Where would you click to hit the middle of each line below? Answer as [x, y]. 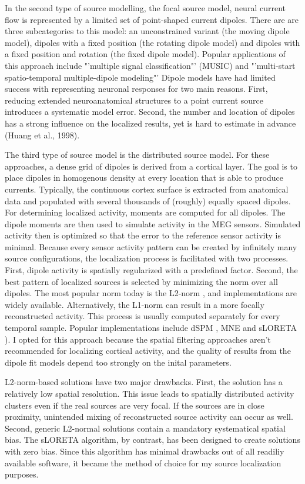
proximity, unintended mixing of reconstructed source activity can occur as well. [149, 417]
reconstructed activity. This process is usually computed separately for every [143, 316]
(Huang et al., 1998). [42, 135]
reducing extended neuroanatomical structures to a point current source [134, 100]
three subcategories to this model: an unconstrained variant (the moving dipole [147, 31]
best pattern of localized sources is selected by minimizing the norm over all [141, 281]
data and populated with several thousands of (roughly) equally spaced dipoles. [148, 200]
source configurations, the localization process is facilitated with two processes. [147, 258]
